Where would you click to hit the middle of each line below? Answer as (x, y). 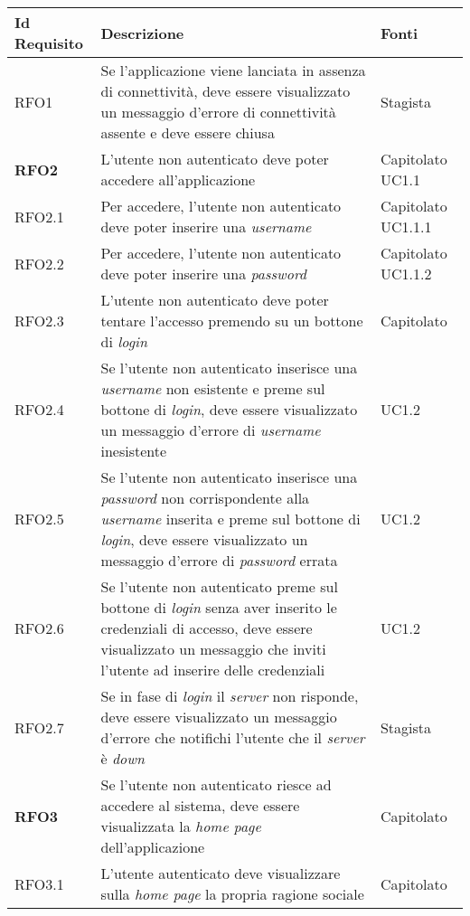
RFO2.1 (39, 216)
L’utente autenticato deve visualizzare (221, 873)
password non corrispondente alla (205, 498)
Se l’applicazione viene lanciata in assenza (233, 70)
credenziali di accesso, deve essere (207, 628)
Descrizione (142, 33)
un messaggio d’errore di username (211, 430)
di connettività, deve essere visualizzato (226, 91)
